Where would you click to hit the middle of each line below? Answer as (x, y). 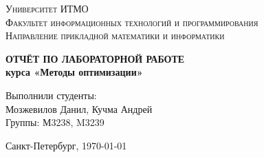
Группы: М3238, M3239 (55, 122)
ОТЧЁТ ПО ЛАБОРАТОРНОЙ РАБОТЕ (95, 58)
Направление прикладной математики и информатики (115, 35)
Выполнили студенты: (51, 95)
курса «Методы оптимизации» (74, 72)
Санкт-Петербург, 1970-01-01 (66, 145)
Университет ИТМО (47, 8)
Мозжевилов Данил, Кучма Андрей (79, 108)
